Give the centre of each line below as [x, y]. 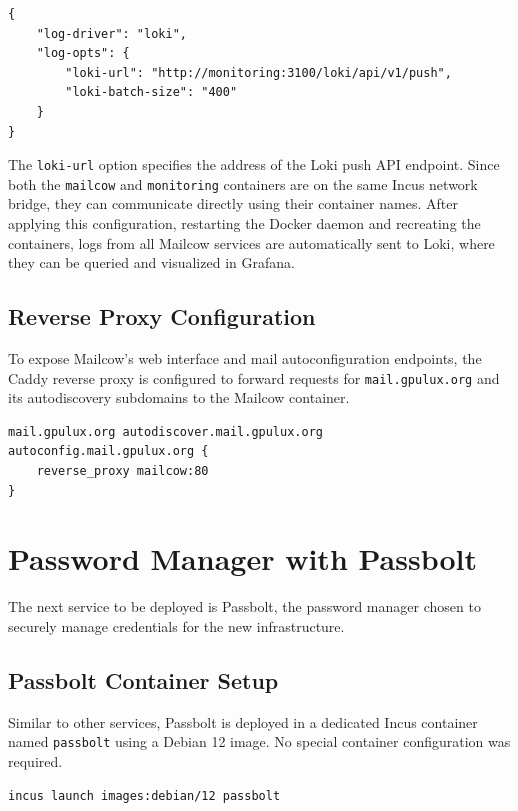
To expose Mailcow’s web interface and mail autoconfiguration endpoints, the [245, 358]
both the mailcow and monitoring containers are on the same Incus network [243, 183]
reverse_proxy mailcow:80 [122, 471]
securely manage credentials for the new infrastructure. [176, 625]
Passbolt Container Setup [143, 679]
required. [35, 761]
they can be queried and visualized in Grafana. [151, 262]
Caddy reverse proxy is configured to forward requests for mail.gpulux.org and [254, 377]
